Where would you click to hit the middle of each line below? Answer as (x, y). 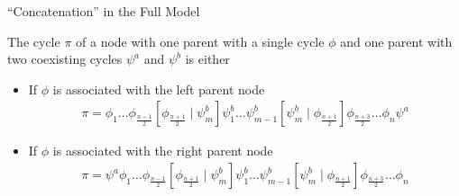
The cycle (34, 41)
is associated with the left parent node (159, 89)
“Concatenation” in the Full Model (104, 11)
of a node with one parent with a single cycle (200, 41)
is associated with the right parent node (163, 151)
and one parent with (396, 41)
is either (207, 59)
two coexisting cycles (65, 59)
